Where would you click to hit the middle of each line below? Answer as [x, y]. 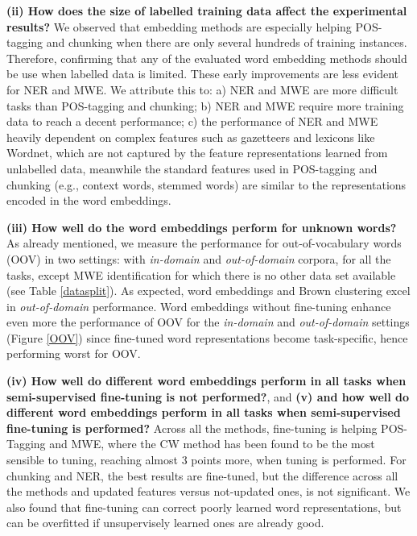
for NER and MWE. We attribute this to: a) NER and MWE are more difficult [202, 89]
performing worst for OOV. [74, 353]
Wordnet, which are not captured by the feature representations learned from [197, 153]
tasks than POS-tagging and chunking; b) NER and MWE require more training [205, 105]
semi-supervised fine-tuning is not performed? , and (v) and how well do [208, 396]
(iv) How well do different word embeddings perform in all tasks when [206, 381]
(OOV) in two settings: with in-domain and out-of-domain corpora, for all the [199, 258]
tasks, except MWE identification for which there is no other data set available [201, 274]
